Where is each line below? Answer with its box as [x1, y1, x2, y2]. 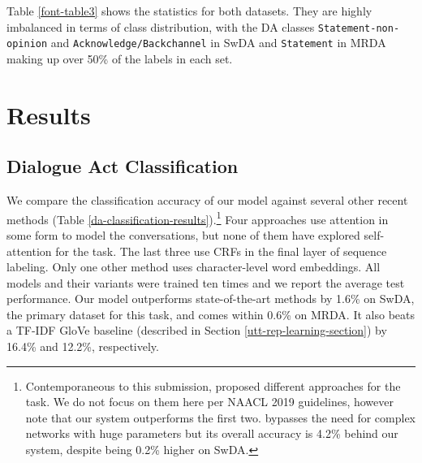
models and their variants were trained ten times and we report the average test [6, 274, 405, 291]
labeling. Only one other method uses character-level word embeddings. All [6, 258, 381, 275]
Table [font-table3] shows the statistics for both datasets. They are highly [6, 2, 372, 19]
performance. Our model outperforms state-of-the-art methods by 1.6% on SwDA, [6, 290, 415, 307]
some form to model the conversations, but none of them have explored [6, 226, 360, 243]
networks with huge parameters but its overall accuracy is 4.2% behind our [25, 425, 398, 442]
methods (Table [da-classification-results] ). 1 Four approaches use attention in [6, 208, 389, 227]
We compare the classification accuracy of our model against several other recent [6, 192, 408, 209]
